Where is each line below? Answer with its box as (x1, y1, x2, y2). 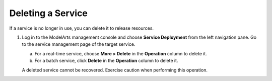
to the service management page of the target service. (22, 41, 135, 47)
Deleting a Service (9, 8, 88, 19)
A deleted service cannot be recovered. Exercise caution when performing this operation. (22, 67, 208, 73)
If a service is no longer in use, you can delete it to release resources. (9, 25, 154, 31)
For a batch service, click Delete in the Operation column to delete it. (34, 58, 178, 64)
